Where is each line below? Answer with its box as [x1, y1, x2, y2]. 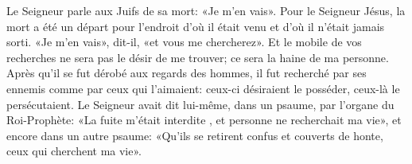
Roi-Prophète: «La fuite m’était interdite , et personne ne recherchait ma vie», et [6, 111, 402, 128]
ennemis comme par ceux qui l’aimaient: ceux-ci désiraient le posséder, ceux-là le [6, 80, 400, 96]
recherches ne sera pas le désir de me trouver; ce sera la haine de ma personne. [6, 49, 389, 65]
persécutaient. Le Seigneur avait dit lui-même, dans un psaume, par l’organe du [6, 96, 395, 112]
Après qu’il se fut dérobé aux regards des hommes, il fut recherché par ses [6, 64, 367, 81]
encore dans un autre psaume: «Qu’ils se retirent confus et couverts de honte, [6, 127, 383, 143]
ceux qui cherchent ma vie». [6, 143, 142, 159]
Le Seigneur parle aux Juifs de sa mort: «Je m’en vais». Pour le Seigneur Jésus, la [6, 2, 406, 18]
